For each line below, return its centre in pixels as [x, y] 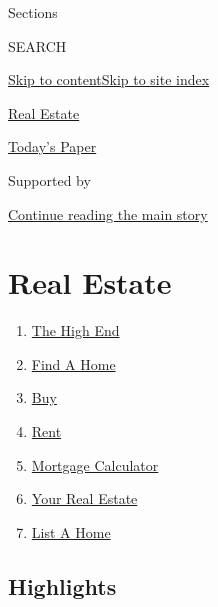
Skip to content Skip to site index [109, 79]
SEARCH [37, 45]
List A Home [71, 531]
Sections [33, 12]
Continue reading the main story [108, 213]
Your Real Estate [84, 498]
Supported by [49, 179]
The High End [75, 330]
